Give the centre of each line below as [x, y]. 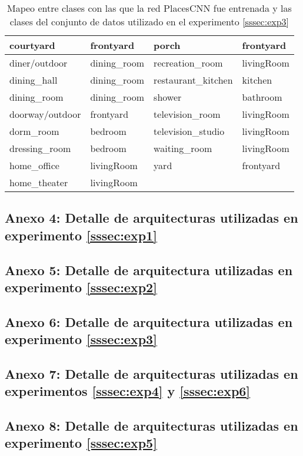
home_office [34, 165]
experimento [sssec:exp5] [81, 443]
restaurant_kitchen [193, 80]
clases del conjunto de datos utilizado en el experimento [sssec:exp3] [149, 22]
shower [168, 97]
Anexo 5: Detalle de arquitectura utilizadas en [149, 270]
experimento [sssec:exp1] [81, 235]
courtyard [32, 45]
